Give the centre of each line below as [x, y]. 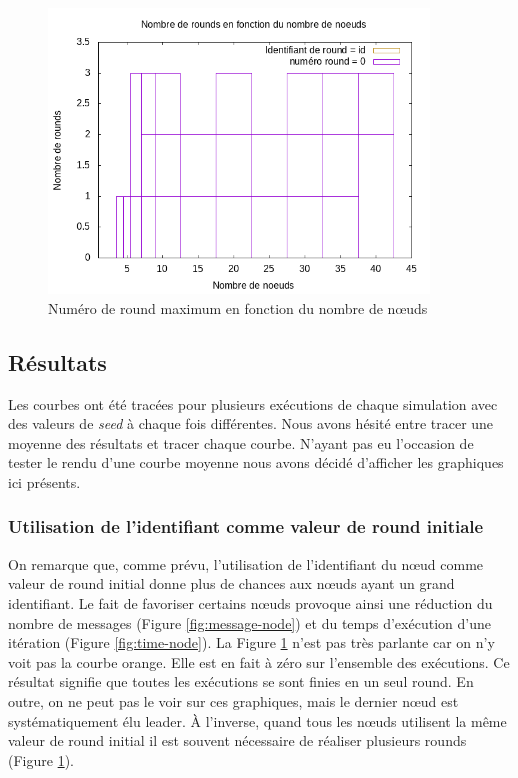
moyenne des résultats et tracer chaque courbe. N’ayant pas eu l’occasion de [241, 442]
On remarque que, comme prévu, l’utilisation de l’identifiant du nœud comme [246, 563]
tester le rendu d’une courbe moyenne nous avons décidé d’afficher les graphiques [256, 462]
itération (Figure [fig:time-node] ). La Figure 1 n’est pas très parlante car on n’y [251, 642]
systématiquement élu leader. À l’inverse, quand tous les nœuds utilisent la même [257, 720]
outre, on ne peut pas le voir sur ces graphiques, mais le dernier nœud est [233, 700]
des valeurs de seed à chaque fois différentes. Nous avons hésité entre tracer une [251, 423]
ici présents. [44, 481]
